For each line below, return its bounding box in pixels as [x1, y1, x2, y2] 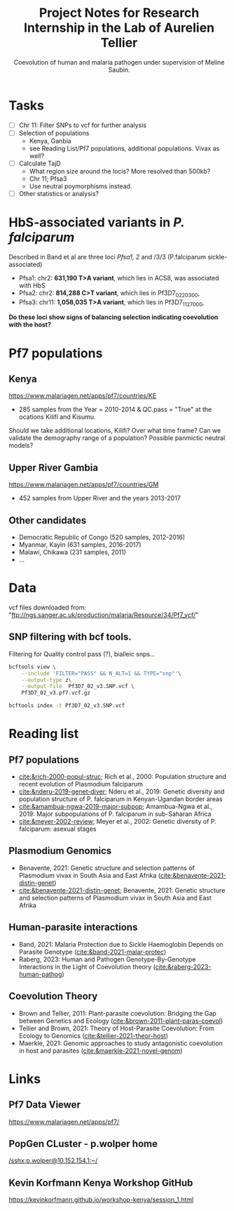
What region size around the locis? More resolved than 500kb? [29, 167, 211, 175]
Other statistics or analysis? [18, 189, 99, 197]
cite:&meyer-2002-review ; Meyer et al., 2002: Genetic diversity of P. [18, 817, 216, 826]
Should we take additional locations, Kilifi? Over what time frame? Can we [8, 427, 221, 435]
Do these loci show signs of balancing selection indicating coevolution [8, 313, 219, 321]
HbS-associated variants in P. [8, 214, 185, 231]
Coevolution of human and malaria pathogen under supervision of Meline [13, 58, 225, 66]
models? [8, 441, 34, 450]
